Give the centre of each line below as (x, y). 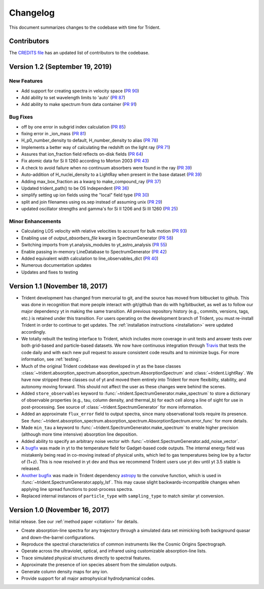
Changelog (32, 13)
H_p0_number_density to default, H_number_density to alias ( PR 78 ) (90, 140)
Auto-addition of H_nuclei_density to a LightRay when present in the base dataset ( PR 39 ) (112, 175)
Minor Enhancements (35, 221)
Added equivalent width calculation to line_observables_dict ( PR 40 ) (90, 258)
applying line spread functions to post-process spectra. (77, 489)
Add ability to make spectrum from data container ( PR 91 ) (79, 105)
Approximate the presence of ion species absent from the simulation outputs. (99, 565)
